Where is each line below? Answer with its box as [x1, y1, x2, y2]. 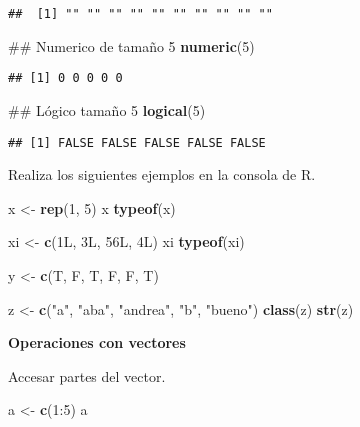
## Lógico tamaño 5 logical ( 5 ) [8, 99, 206, 120]
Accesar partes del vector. [8, 365, 166, 386]
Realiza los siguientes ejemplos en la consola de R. [8, 164, 316, 185]
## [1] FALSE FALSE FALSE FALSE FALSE [8, 135, 266, 150]
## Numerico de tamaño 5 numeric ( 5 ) [8, 35, 255, 56]
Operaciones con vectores [8, 332, 186, 353]
